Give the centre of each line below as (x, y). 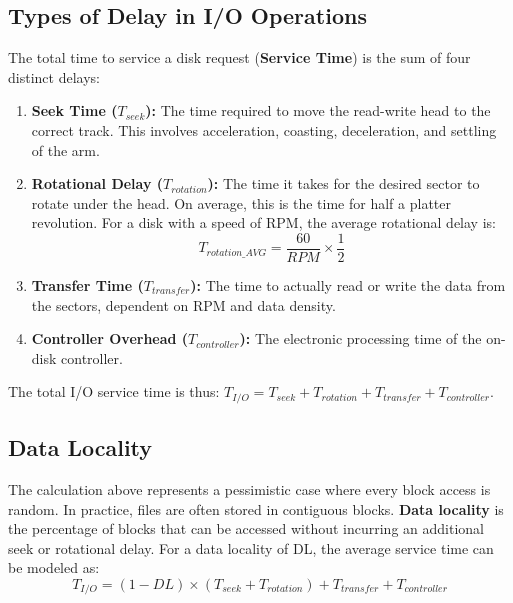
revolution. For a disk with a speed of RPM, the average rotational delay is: (263, 222)
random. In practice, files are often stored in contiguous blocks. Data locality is (256, 508)
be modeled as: (54, 567)
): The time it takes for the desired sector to (343, 183)
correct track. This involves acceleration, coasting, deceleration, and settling (264, 129)
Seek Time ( (74, 110)
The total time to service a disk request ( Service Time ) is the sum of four (239, 57)
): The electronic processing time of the (360, 338)
